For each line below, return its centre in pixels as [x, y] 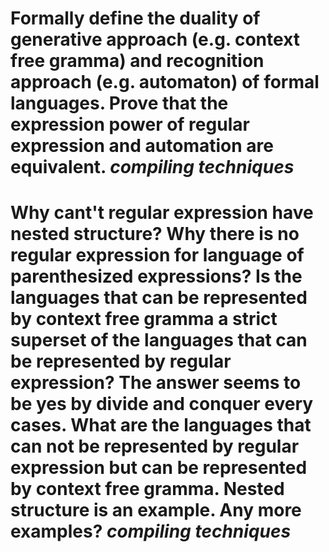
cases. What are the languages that [161, 425]
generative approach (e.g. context [155, 39]
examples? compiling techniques [151, 531]
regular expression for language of [157, 255]
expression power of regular [130, 124]
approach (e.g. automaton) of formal [165, 82]
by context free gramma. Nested [147, 489]
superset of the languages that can [159, 340]
